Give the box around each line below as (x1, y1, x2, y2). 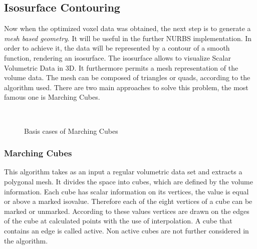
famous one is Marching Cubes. (4, 92, 100, 102)
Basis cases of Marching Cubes (24, 125, 118, 136)
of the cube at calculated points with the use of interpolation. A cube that (4, 215, 232, 226)
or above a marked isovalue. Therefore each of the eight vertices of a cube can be (4, 196, 252, 206)
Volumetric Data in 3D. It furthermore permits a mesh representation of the (4, 62, 238, 73)
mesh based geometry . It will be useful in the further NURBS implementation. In (4, 33, 252, 43)
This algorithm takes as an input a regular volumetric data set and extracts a (4, 166, 242, 177)
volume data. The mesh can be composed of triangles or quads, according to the (4, 72, 250, 83)
